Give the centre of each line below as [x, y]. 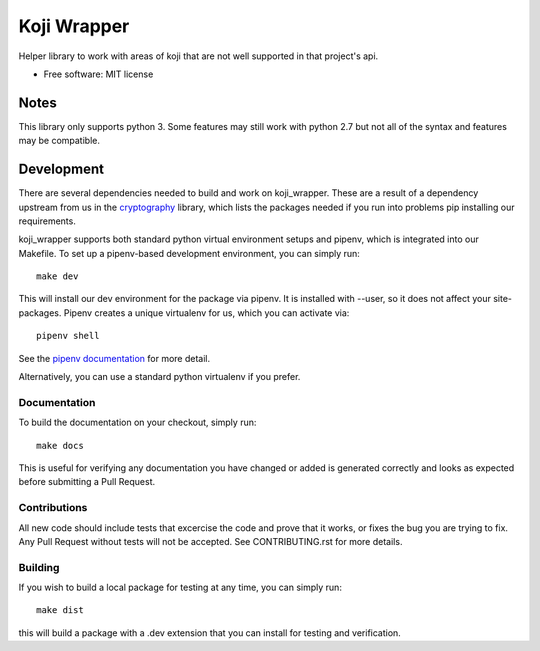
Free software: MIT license [98, 74]
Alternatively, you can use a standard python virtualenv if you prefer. [159, 377]
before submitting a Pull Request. [86, 482]
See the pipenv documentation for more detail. [114, 358]
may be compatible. [59, 141]
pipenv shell [68, 336]
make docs [60, 445]
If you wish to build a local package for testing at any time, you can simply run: [180, 587]
